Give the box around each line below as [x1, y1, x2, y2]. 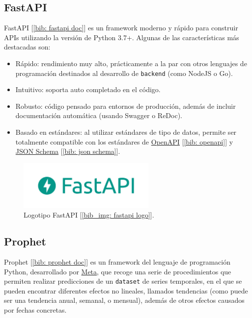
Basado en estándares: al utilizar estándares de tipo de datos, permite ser [15, 127, 237, 137]
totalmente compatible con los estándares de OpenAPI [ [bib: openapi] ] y [15, 136, 233, 147]
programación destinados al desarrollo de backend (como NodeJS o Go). [15, 68, 233, 78]
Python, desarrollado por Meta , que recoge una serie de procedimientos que [4, 266, 231, 276]
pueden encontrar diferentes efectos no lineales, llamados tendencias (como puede [4, 285, 248, 295]
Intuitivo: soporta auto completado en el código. [15, 84, 161, 95]
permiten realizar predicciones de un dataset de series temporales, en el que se [4, 276, 242, 286]
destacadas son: [4, 42, 51, 52]
